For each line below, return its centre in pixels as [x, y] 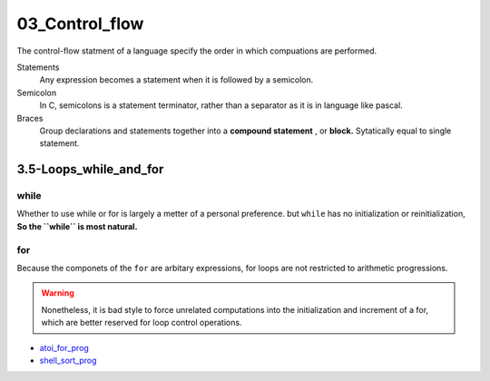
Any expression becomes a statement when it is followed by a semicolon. [176, 80]
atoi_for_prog [64, 347]
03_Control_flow [80, 24]
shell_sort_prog [68, 360]
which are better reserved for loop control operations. [142, 323]
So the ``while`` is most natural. [77, 226]
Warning [58, 293]
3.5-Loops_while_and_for [90, 169]
